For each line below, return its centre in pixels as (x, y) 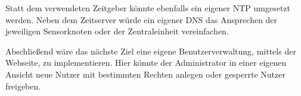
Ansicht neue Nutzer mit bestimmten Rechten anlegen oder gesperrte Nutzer (145, 74)
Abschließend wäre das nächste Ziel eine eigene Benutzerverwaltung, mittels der (151, 51)
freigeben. (23, 86)
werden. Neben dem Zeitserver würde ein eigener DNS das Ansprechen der (142, 19)
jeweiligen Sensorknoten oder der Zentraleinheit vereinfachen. (117, 31)
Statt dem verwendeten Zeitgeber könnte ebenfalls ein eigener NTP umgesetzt (148, 8)
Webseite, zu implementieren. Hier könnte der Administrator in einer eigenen (146, 63)
